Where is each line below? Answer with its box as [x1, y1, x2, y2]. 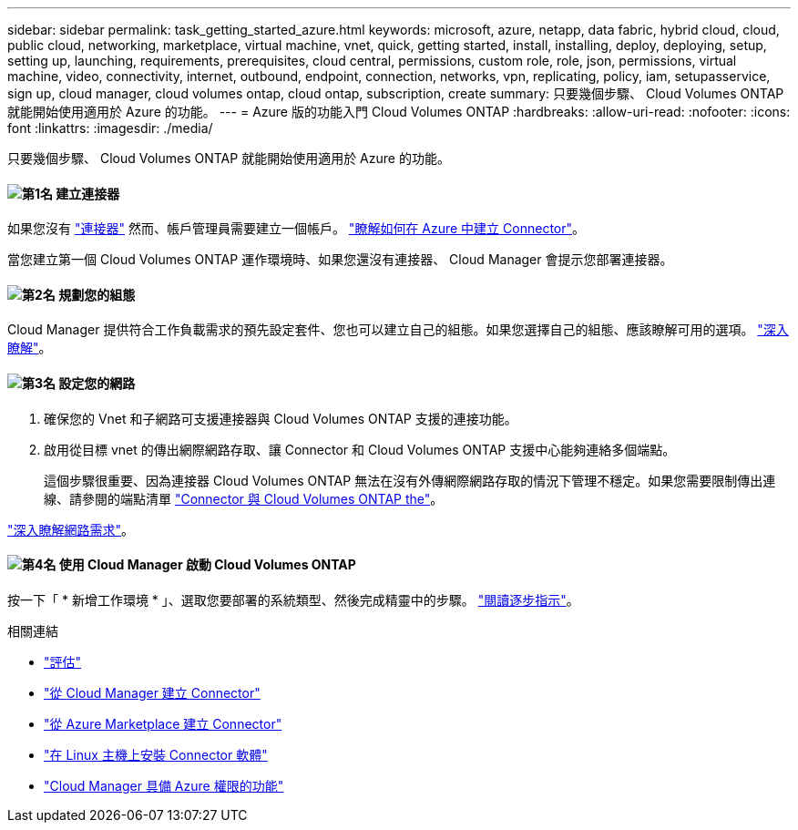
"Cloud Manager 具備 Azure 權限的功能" [44, 777, 284, 794]
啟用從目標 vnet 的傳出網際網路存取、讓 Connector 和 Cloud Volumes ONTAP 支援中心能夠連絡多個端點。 [44, 441, 676, 457]
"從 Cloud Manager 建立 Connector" [44, 684, 261, 701]
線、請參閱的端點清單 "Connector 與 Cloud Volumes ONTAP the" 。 [44, 490, 444, 507]
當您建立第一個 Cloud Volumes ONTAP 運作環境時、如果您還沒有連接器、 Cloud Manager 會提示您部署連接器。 [7, 251, 673, 268]
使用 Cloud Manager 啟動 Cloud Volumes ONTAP [58, 557, 356, 573]
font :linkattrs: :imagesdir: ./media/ [7, 120, 213, 136]
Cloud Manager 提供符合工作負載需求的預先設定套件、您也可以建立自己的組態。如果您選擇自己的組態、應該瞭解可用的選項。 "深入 [7, 322, 789, 338]
